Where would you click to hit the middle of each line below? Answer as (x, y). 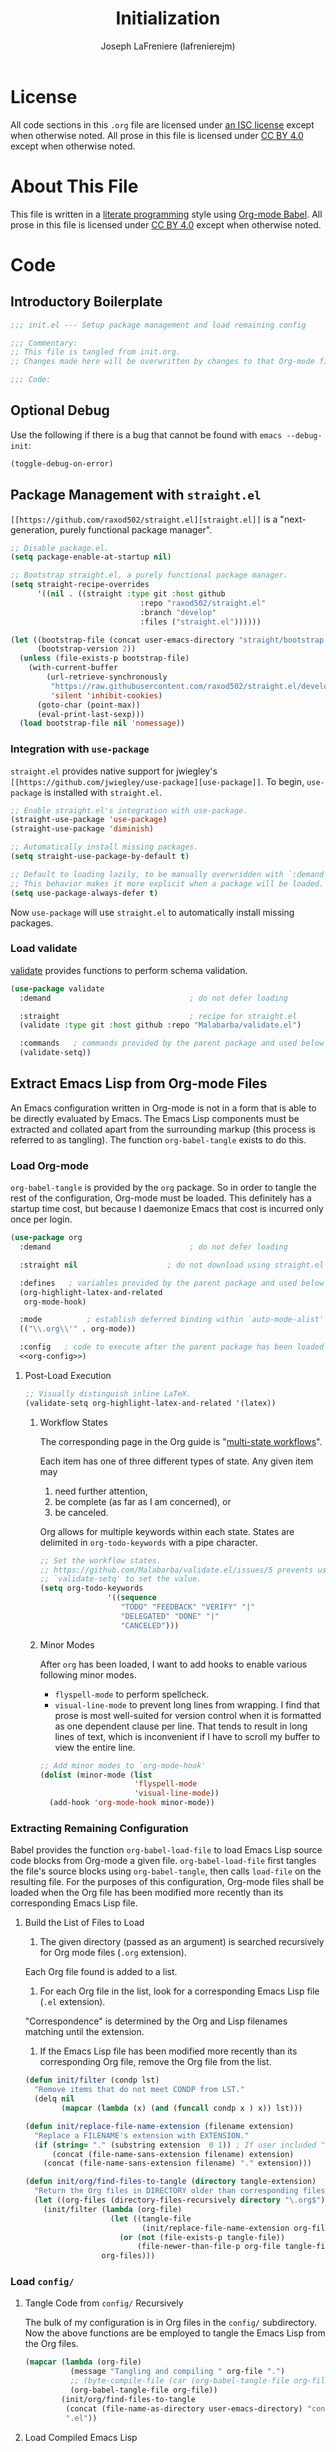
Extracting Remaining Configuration (99, 1828)
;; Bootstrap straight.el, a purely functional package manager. (149, 575)
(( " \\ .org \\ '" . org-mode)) (78, 1329)
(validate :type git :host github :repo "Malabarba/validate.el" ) (160, 1025)
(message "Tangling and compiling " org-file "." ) (177, 2372)
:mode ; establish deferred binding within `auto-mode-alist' (172, 1320)
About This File (74, 186)
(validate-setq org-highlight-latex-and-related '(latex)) (150, 1403)
